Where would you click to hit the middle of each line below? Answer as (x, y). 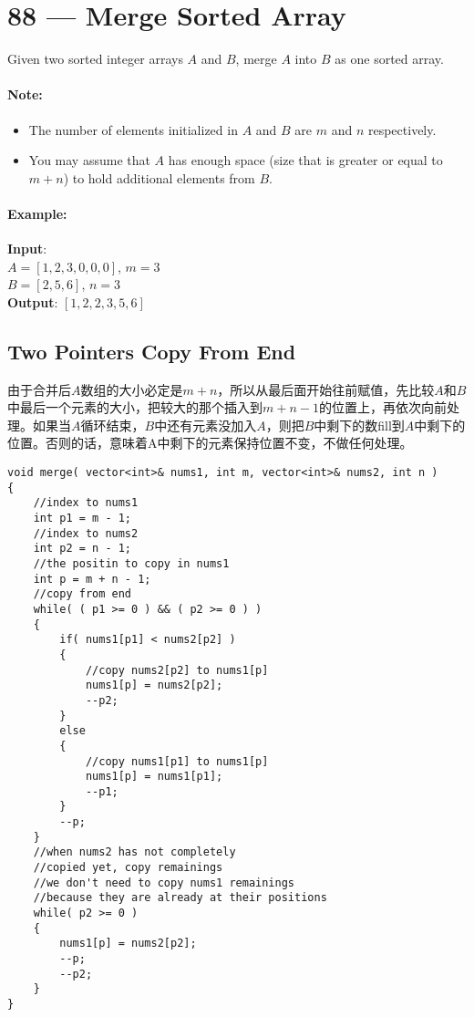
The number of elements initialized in (133, 129)
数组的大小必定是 (132, 389)
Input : (27, 249)
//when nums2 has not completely (134, 852)
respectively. (402, 129)
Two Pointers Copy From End (152, 351)
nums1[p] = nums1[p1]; (154, 777)
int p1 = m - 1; (82, 519)
